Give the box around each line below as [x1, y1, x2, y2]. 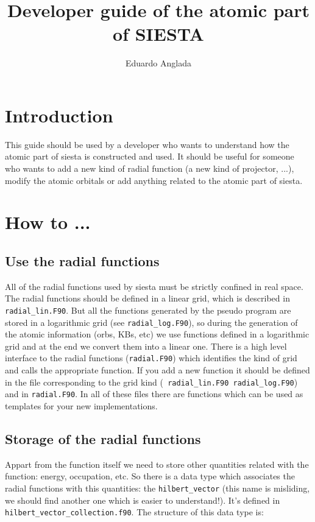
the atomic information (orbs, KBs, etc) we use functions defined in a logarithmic [5, 328, 310, 340]
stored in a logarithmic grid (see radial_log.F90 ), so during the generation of [5, 316, 298, 328]
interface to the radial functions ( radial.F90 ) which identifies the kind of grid [5, 351, 297, 364]
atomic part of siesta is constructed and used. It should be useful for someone [5, 150, 294, 163]
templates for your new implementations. [5, 400, 158, 412]
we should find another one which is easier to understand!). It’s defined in [5, 493, 280, 506]
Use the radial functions [5, 251, 160, 270]
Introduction [5, 102, 113, 127]
